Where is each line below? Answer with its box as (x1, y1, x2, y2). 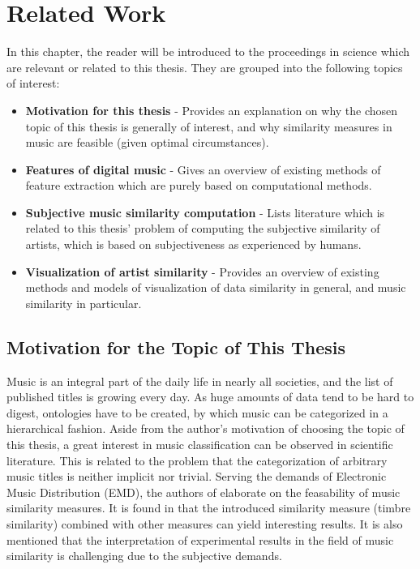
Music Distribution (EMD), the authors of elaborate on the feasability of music (6, 483, 401, 500)
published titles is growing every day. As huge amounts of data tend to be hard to (6, 388, 414, 405)
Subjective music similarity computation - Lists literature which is (25, 203, 385, 220)
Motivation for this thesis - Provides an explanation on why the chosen (25, 101, 398, 118)
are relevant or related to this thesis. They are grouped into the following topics (6, 58, 403, 75)
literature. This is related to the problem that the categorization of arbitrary (6, 451, 388, 468)
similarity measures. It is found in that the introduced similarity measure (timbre (6, 499, 411, 516)
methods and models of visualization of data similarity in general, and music (25, 279, 406, 296)
